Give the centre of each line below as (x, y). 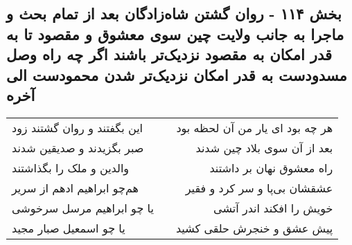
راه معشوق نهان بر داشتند (271, 167)
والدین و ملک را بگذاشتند (71, 167)
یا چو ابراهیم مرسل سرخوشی (83, 208)
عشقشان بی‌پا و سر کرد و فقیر (259, 188)
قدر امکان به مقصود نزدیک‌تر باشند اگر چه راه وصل (169, 54)
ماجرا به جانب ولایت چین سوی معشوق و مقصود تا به (175, 34)
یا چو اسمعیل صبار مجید (69, 228)
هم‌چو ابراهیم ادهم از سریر (75, 188)
